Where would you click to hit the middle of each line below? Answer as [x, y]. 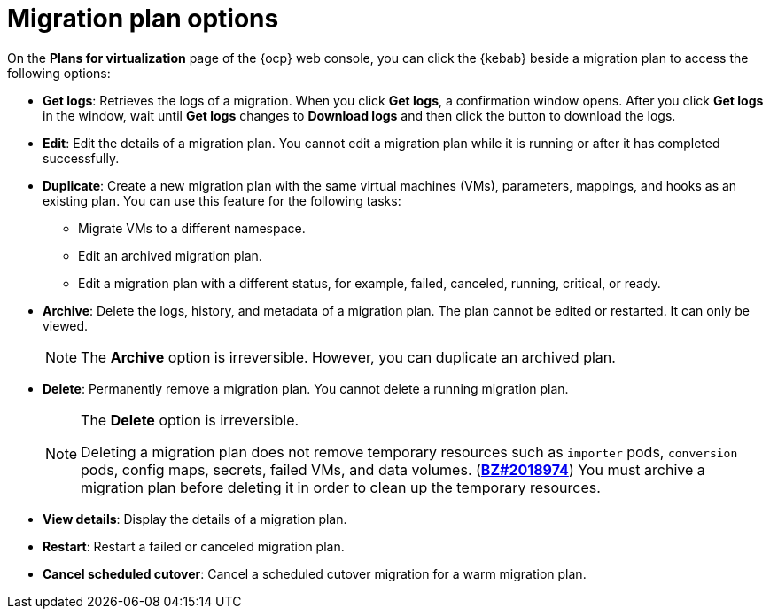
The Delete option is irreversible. [190, 420]
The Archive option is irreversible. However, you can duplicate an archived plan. [348, 357]
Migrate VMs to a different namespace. [192, 228]
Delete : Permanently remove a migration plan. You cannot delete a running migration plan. [306, 388]
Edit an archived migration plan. [170, 255]
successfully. [81, 158]
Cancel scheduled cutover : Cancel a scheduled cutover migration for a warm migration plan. [315, 573]
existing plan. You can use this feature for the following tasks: [222, 200]
